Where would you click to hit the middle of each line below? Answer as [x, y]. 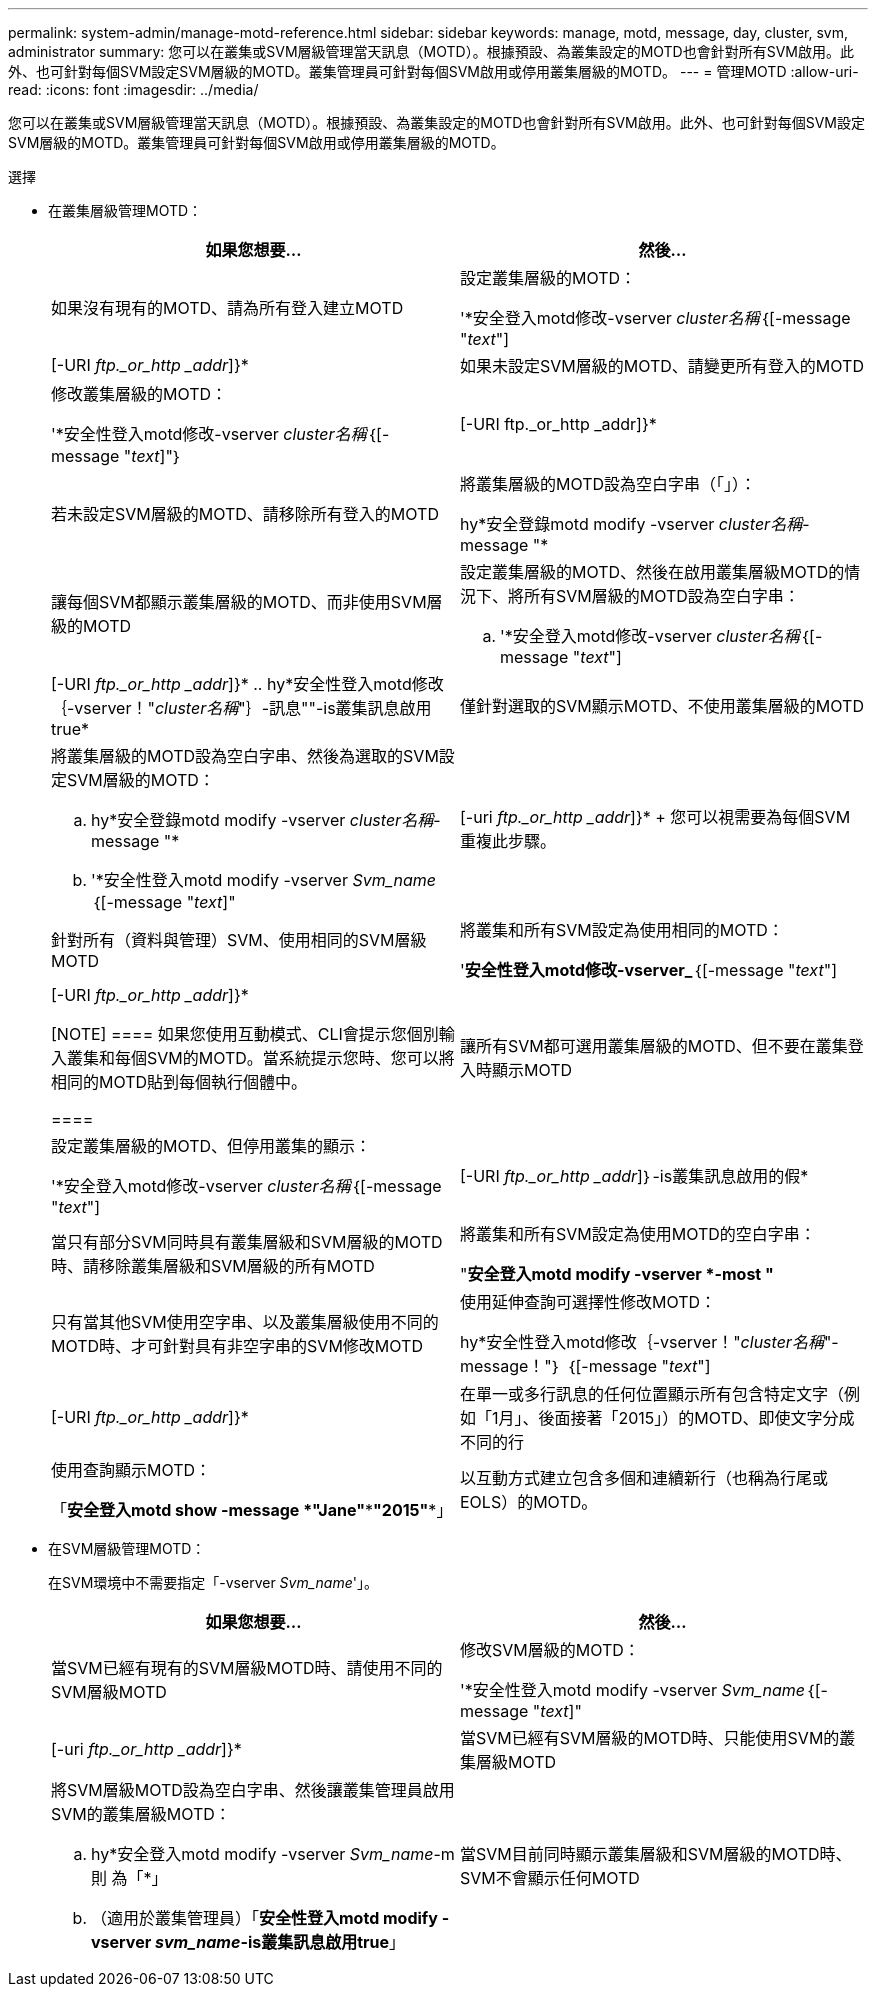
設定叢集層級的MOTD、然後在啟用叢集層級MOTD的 [652, 572]
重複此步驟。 [508, 841]
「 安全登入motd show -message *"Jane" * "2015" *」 [252, 1510]
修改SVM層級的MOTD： [550, 1650]
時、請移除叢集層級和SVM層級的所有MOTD [213, 1266]
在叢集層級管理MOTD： [125, 210]
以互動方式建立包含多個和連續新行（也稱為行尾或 [644, 1478]
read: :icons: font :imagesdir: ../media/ [133, 89]
